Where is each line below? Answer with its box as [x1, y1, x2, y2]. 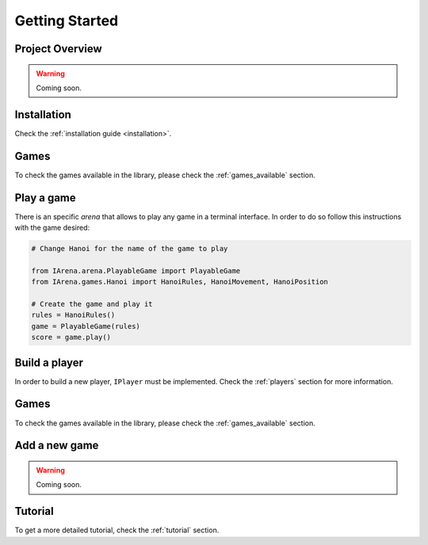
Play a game [14, 191, 77, 204]
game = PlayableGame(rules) [31, 322, 140, 330]
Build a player [14, 356, 83, 369]
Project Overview [14, 42, 102, 55]
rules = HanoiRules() [31, 311, 116, 320]
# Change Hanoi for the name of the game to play [31, 244, 228, 253]
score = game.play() [31, 333, 111, 342]
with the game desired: [14, 223, 90, 233]
